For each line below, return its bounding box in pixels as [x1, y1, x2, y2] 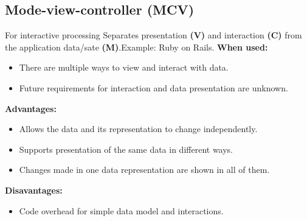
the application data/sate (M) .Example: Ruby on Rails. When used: [5, 40, 268, 53]
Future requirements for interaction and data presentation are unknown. [19, 81, 288, 94]
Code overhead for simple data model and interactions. [19, 204, 224, 217]
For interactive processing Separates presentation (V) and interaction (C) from [5, 29, 302, 41]
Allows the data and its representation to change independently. [19, 122, 258, 135]
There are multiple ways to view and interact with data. [19, 61, 229, 74]
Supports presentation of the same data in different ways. [19, 142, 233, 155]
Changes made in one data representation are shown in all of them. [19, 163, 270, 176]
